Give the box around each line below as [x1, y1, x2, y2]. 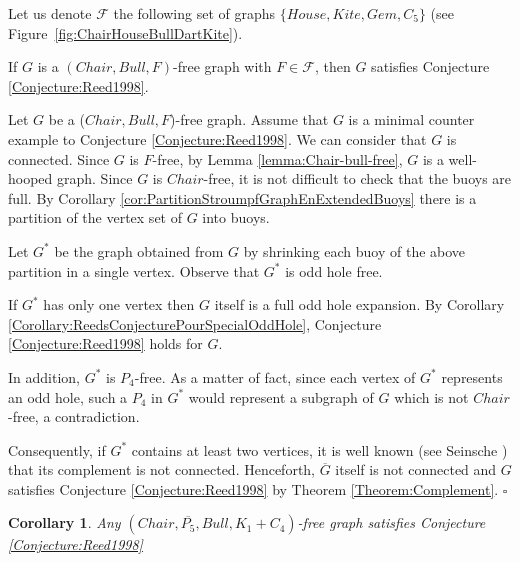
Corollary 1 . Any [8, 512, 121, 533]
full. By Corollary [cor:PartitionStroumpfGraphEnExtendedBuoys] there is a [8, 187, 477, 208]
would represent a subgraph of [188, 386, 374, 407]
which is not [394, 386, 469, 407]
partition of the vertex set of [8, 207, 182, 228]
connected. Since [8, 148, 110, 169]
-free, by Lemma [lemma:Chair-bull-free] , [152, 148, 403, 169]
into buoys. [202, 207, 270, 228]
